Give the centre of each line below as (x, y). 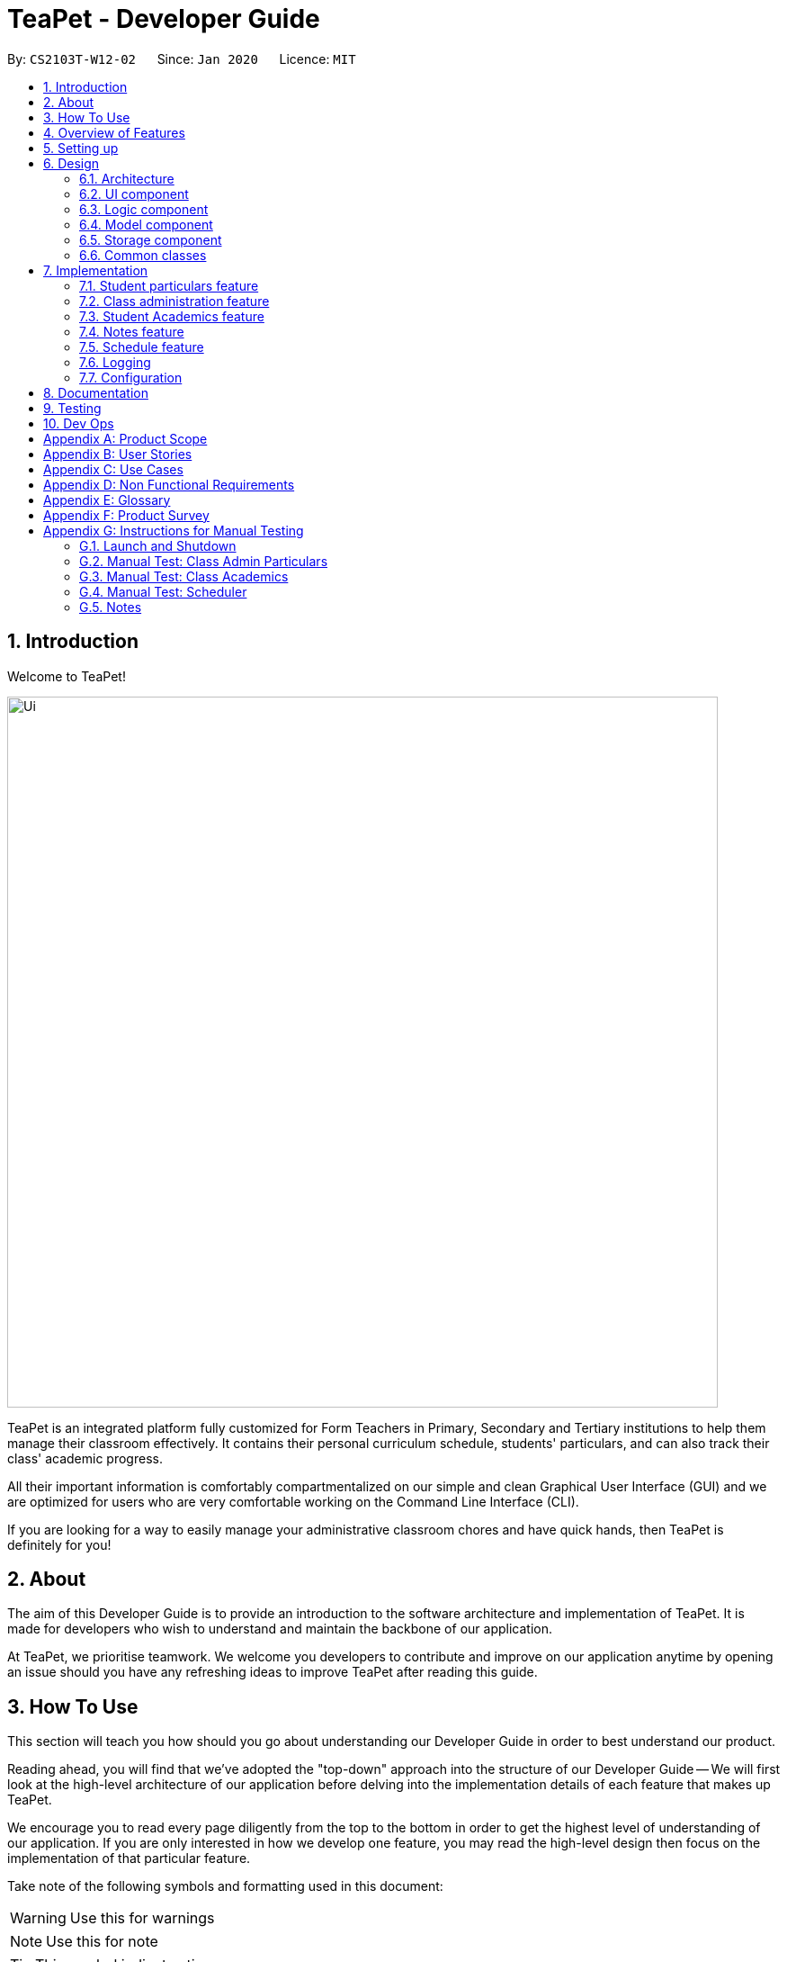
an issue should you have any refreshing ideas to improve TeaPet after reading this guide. (273, 1672)
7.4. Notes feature (132, 331)
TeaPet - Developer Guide (164, 19)
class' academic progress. (85, 1458)
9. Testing (72, 408)
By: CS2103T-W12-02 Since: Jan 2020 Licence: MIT (182, 58)
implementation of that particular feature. (129, 1858)
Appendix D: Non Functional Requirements (169, 484)
